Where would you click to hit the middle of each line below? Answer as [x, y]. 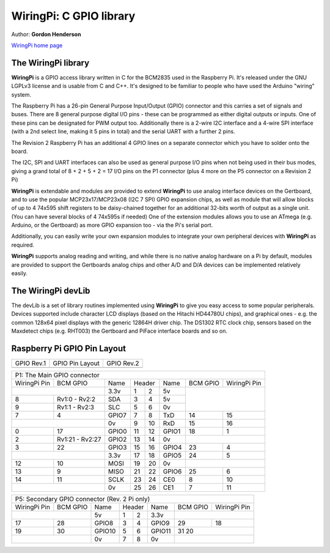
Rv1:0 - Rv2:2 [76, 399]
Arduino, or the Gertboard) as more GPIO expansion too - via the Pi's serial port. [112, 225]
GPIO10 [105, 531]
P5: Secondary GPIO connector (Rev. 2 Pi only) [82, 499]
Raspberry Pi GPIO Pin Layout [69, 348]
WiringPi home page [37, 45]
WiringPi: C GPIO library [73, 16]
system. [21, 94]
